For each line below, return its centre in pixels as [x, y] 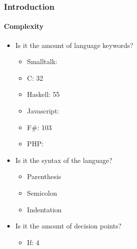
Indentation [44, 209]
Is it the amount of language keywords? [74, 45]
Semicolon [42, 192]
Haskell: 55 [43, 94]
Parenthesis [44, 176]
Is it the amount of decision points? [68, 226]
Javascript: [43, 111]
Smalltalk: [42, 61]
